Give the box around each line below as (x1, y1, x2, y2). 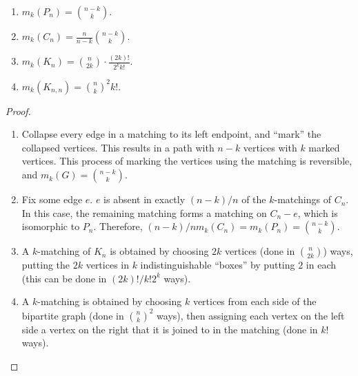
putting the (21, 258, 70, 272)
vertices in (86, 258, 129, 272)
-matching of (37, 244, 91, 258)
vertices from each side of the (192, 294, 317, 309)
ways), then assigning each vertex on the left (157, 308, 345, 322)
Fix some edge (21, 192, 83, 207)
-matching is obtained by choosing (37, 294, 182, 309)
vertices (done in (225, 244, 295, 258)
